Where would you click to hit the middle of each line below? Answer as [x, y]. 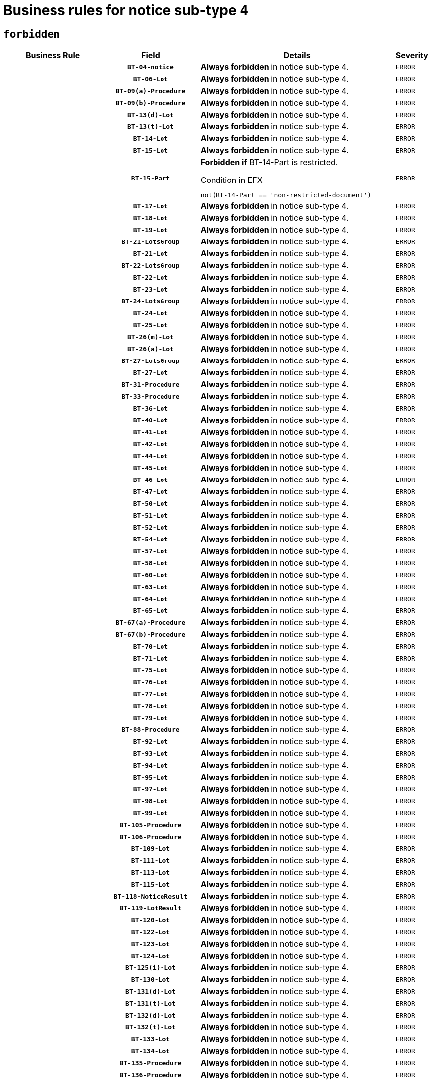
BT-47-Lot [151, 491]
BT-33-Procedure [151, 396]
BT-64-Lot [151, 599]
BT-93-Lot [151, 753]
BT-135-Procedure [151, 1063]
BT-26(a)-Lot [151, 349]
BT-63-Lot [151, 587]
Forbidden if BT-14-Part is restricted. [269, 162]
